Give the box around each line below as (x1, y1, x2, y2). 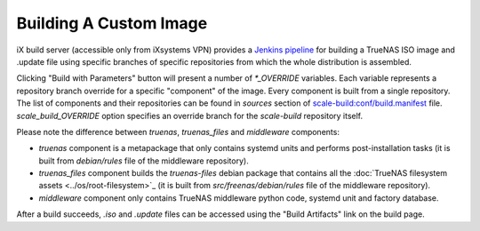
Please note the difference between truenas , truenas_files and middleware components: (16, 126, 340, 137)
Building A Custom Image (16, 13, 208, 33)
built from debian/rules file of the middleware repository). (38, 155, 249, 166)
